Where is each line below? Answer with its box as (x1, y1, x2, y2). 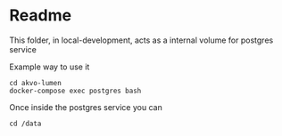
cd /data (9, 119, 42, 128)
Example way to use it (9, 61, 90, 72)
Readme (9, 5, 72, 26)
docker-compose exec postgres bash (9, 86, 142, 95)
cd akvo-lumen (9, 78, 62, 87)
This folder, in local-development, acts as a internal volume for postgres (9, 35, 274, 45)
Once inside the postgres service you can (9, 101, 162, 112)
